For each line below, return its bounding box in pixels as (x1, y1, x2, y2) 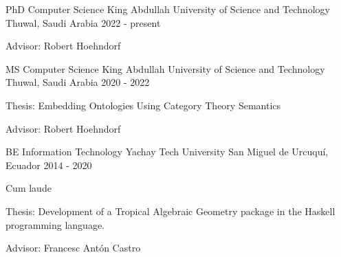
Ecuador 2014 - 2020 (5, 157, 92, 172)
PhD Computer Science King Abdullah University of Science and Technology (5, 2, 330, 16)
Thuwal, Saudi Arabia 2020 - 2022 (5, 75, 150, 89)
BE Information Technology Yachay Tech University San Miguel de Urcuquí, (5, 144, 329, 159)
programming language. (5, 217, 104, 232)
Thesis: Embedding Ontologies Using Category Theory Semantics (5, 98, 281, 112)
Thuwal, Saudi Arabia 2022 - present (5, 15, 161, 30)
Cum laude (5, 181, 52, 195)
